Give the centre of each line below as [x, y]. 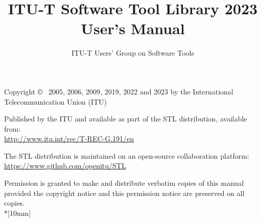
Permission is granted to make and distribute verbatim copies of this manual [124, 183]
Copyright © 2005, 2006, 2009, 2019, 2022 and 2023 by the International [119, 91]
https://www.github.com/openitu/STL [65, 166]
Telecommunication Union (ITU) [56, 101]
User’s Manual [133, 28]
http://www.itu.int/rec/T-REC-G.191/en [69, 139]
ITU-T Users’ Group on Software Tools [133, 53]
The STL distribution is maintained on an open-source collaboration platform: [127, 155]
